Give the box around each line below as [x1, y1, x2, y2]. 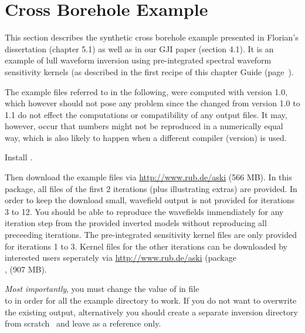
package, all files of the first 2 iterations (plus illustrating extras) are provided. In [5, 182, 297, 194]
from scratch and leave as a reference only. [5, 317, 161, 329]
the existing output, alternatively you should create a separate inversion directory [5, 305, 298, 318]
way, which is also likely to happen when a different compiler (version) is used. [5, 131, 287, 143]
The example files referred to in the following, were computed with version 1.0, [5, 85, 288, 97]
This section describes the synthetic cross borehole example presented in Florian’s [5, 31, 299, 43]
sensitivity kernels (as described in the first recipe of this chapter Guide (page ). [5, 65, 294, 78]
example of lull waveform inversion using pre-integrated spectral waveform [5, 54, 272, 66]
